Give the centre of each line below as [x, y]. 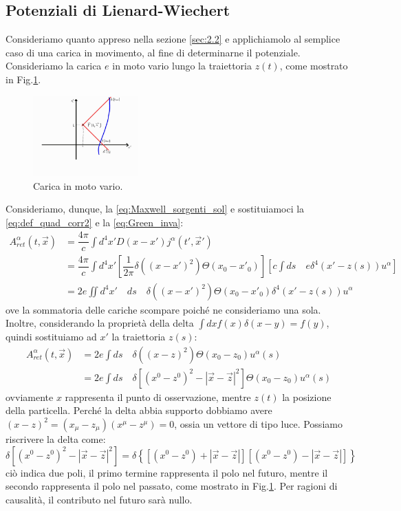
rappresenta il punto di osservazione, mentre [158, 396]
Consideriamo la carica [54, 66]
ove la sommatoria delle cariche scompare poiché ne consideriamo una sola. [163, 309]
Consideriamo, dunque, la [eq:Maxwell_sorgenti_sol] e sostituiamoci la [155, 209]
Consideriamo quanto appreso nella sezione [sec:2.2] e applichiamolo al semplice [173, 39]
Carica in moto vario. [78, 185]
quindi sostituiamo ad [51, 337]
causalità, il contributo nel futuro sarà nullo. [99, 499]
